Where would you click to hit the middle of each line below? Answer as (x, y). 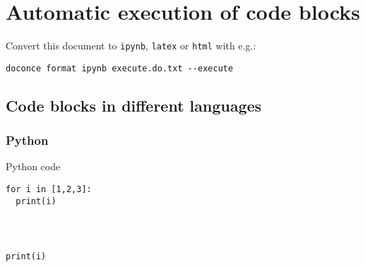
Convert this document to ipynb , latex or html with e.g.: (131, 46)
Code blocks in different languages (134, 105)
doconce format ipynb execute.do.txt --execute (120, 68)
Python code (33, 166)
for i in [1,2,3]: (49, 190)
